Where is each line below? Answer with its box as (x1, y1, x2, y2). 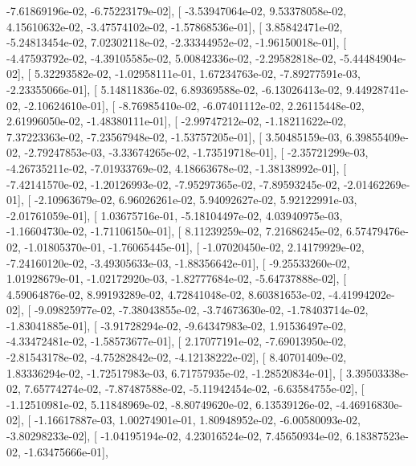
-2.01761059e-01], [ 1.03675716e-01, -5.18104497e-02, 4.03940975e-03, (6, 206, 343, 223)
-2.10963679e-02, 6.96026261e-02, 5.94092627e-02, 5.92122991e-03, (34, 191, 357, 208)
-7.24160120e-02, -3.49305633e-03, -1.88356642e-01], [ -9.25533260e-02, (6, 254, 350, 271)
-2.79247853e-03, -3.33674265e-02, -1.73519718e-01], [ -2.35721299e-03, (24, 144, 369, 161)
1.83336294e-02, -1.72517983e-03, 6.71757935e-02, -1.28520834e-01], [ (6, 364, 343, 381)
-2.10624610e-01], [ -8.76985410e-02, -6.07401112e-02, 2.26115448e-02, (24, 96, 365, 113)
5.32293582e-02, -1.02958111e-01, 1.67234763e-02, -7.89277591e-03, (34, 65, 361, 82)
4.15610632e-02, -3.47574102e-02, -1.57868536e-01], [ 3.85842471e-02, (6, 18, 343, 35)
